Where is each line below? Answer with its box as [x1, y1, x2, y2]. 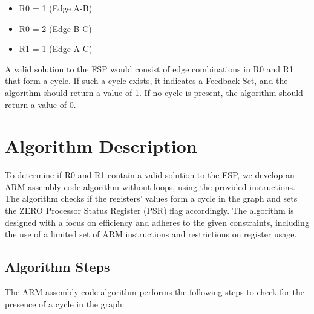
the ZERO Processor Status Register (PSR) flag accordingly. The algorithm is [5, 204, 294, 217]
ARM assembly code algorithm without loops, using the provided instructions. [5, 180, 295, 193]
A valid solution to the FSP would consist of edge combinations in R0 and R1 [5, 62, 294, 75]
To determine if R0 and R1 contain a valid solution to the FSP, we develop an [5, 168, 295, 181]
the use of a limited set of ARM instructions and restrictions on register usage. [5, 228, 297, 240]
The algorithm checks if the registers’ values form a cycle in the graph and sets [5, 192, 298, 205]
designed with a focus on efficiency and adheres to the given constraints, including [5, 216, 309, 228]
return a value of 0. [5, 98, 76, 111]
